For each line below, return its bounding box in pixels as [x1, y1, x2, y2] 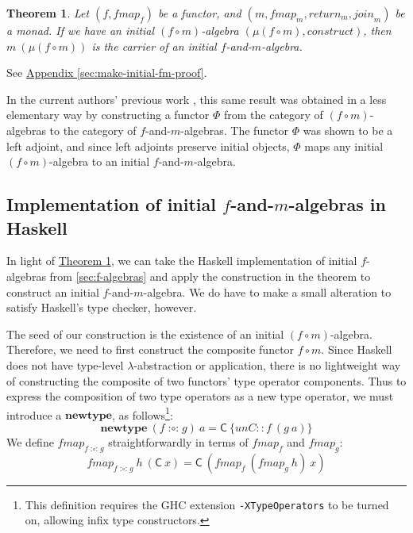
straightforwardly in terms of [108, 433, 249, 450]
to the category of [49, 121, 137, 138]
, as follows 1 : [111, 404, 173, 423]
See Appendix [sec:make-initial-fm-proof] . [6, 64, 207, 81]
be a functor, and [157, 5, 241, 21]
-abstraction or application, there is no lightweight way [133, 356, 401, 373]
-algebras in [288, 192, 386, 217]
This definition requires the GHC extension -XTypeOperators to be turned [25, 496, 389, 512]
